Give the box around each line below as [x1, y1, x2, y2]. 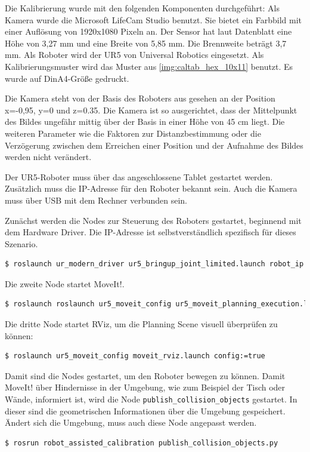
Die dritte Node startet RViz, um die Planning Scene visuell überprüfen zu [5, 318, 278, 330]
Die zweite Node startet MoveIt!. [5, 277, 125, 290]
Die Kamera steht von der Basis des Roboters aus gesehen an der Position [5, 92, 275, 104]
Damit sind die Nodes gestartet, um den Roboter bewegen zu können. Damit [5, 369, 286, 382]
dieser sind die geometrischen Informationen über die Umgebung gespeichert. [5, 404, 286, 417]
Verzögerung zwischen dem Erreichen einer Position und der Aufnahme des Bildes [5, 139, 303, 151]
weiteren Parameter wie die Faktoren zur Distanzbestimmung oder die [5, 127, 261, 139]
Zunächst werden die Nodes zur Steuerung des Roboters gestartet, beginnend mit [5, 214, 302, 226]
